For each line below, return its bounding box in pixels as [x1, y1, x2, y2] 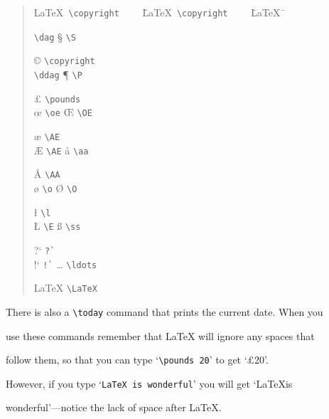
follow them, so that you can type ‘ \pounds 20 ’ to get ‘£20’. [6, 352, 269, 367]
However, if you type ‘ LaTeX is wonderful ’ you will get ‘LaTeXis [6, 376, 293, 391]
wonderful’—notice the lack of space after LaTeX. [6, 400, 222, 415]
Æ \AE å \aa [33, 142, 89, 157]
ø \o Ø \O [33, 180, 77, 195]
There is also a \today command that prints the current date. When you [6, 304, 323, 319]
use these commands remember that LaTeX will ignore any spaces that [6, 328, 315, 343]
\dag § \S [33, 28, 76, 43]
